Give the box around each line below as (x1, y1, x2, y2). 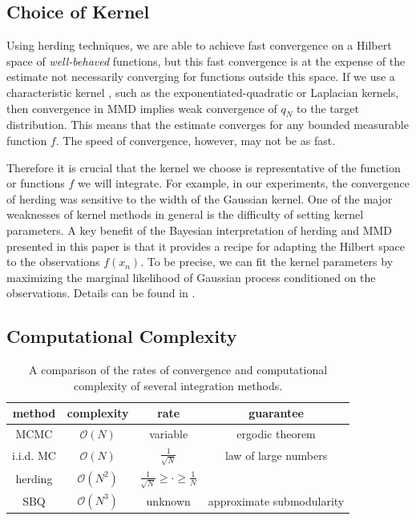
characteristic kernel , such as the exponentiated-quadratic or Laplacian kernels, (6, 83, 399, 100)
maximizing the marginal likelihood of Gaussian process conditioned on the (6, 268, 376, 285)
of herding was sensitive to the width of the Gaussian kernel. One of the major (6, 190, 393, 207)
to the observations (6, 253, 100, 270)
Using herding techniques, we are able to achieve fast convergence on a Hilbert (6, 37, 392, 54)
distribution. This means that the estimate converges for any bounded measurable (6, 116, 409, 133)
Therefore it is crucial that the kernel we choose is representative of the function (6, 159, 401, 175)
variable (149, 425, 188, 442)
